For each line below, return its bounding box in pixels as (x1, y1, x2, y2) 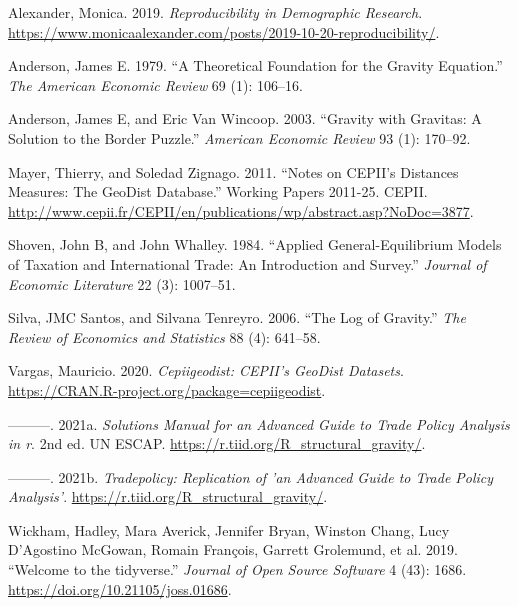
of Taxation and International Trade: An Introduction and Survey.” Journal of (8, 253, 487, 274)
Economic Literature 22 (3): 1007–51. (8, 273, 236, 294)
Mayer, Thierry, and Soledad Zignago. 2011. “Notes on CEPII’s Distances (8, 161, 459, 182)
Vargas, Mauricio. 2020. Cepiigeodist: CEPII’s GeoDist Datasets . (8, 360, 404, 381)
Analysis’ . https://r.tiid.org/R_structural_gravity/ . (8, 486, 328, 507)
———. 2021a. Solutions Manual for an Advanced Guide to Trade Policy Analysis (8, 413, 510, 434)
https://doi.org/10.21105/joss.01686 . (8, 578, 232, 599)
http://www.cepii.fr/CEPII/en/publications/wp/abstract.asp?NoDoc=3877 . (8, 200, 474, 221)
